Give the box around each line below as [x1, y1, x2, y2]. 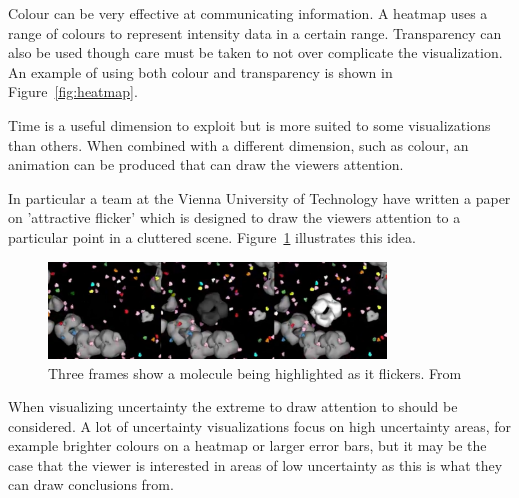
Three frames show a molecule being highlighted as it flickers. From [48, 362, 462, 383]
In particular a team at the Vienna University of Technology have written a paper [8, 187, 511, 208]
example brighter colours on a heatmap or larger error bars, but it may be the [8, 435, 487, 456]
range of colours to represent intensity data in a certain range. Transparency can [8, 22, 502, 43]
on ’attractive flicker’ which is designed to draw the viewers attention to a [8, 207, 461, 228]
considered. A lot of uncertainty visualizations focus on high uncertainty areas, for [8, 415, 512, 436]
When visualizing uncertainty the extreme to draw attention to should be [8, 396, 458, 417]
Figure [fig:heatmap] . [8, 81, 138, 102]
